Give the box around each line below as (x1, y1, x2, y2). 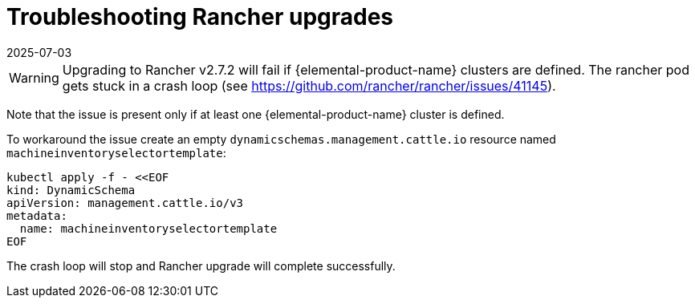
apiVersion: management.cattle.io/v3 (6, 196, 244, 209)
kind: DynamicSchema (6, 183, 136, 197)
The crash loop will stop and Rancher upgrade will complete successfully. (6, 258, 396, 273)
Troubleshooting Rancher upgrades (6, 3, 394, 30)
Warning (9, 69, 59, 86)
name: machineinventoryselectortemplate (19, 221, 278, 235)
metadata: (6, 209, 67, 222)
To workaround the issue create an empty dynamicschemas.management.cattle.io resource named (6, 132, 556, 146)
